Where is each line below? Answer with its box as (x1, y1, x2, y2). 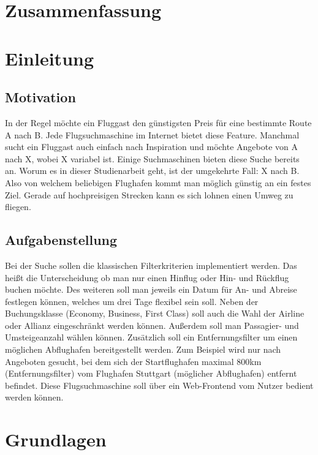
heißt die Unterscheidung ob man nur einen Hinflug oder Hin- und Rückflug (5, 271, 289, 284)
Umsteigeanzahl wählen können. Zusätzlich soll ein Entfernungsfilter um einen (5, 331, 298, 344)
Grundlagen (5, 427, 107, 452)
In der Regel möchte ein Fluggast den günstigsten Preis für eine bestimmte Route (5, 116, 312, 129)
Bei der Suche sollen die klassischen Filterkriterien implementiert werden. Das (5, 258, 297, 271)
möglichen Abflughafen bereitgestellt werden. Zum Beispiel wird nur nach (5, 343, 281, 356)
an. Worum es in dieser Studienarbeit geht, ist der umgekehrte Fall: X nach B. (5, 164, 300, 177)
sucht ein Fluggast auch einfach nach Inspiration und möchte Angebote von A (5, 140, 298, 153)
